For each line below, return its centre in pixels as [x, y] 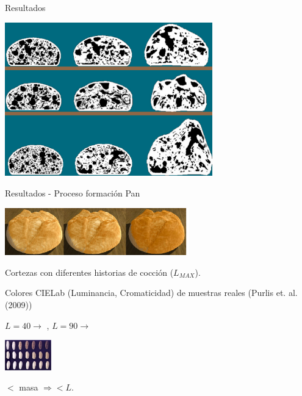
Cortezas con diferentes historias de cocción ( [89, 272]
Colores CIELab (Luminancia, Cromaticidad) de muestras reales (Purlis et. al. [151, 293]
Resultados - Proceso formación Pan [73, 193]
